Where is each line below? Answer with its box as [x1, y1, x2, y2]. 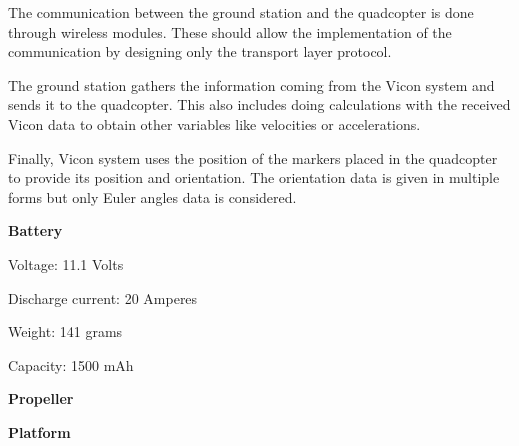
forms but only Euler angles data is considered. [8, 186, 297, 207]
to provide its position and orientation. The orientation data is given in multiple [8, 167, 500, 188]
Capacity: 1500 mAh [8, 354, 134, 375]
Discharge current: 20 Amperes [8, 287, 198, 308]
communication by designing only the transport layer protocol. [8, 41, 392, 62]
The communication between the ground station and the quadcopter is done [8, 2, 474, 22]
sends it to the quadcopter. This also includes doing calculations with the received [8, 94, 511, 115]
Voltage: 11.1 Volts [8, 253, 124, 274]
